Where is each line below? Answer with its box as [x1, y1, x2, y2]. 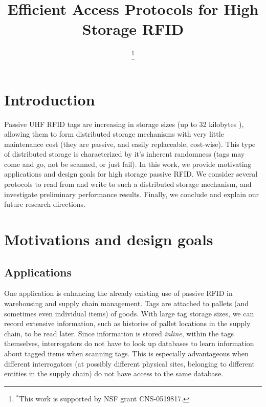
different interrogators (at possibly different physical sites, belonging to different [4, 358, 255, 369]
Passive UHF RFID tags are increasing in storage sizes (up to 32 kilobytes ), [4, 118, 244, 129]
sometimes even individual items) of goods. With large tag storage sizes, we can [4, 308, 254, 318]
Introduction [4, 89, 95, 110]
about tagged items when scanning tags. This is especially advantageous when [4, 348, 249, 358]
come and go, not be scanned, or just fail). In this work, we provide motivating [4, 158, 252, 169]
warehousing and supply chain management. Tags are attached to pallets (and [4, 298, 249, 309]
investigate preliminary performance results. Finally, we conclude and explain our [4, 188, 259, 199]
